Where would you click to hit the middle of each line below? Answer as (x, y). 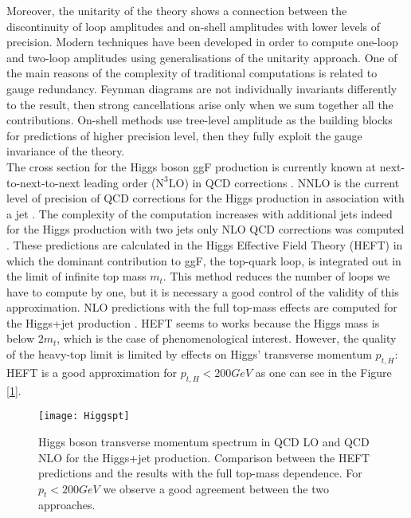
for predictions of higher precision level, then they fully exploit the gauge (184, 135)
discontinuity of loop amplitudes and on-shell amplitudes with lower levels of (194, 26)
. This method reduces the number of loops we (276, 276)
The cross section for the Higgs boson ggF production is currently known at (192, 166)
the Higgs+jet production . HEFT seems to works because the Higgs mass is (193, 322)
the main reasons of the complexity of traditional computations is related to (192, 73)
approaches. (67, 505)
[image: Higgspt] (84, 416)
